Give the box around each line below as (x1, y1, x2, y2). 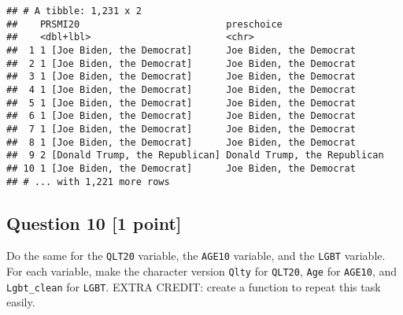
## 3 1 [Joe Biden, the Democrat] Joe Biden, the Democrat (6, 71, 356, 83)
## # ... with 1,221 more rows (6, 176, 170, 187)
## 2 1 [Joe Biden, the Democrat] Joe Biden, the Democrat (6, 57, 356, 69)
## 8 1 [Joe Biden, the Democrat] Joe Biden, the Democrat (6, 136, 356, 148)
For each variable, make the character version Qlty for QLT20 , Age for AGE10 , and (6, 263, 397, 280)
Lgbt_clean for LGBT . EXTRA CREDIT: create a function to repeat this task (6, 278, 381, 295)
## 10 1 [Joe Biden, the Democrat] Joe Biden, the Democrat (6, 162, 356, 174)
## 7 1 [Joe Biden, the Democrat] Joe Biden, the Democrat (6, 123, 356, 135)
